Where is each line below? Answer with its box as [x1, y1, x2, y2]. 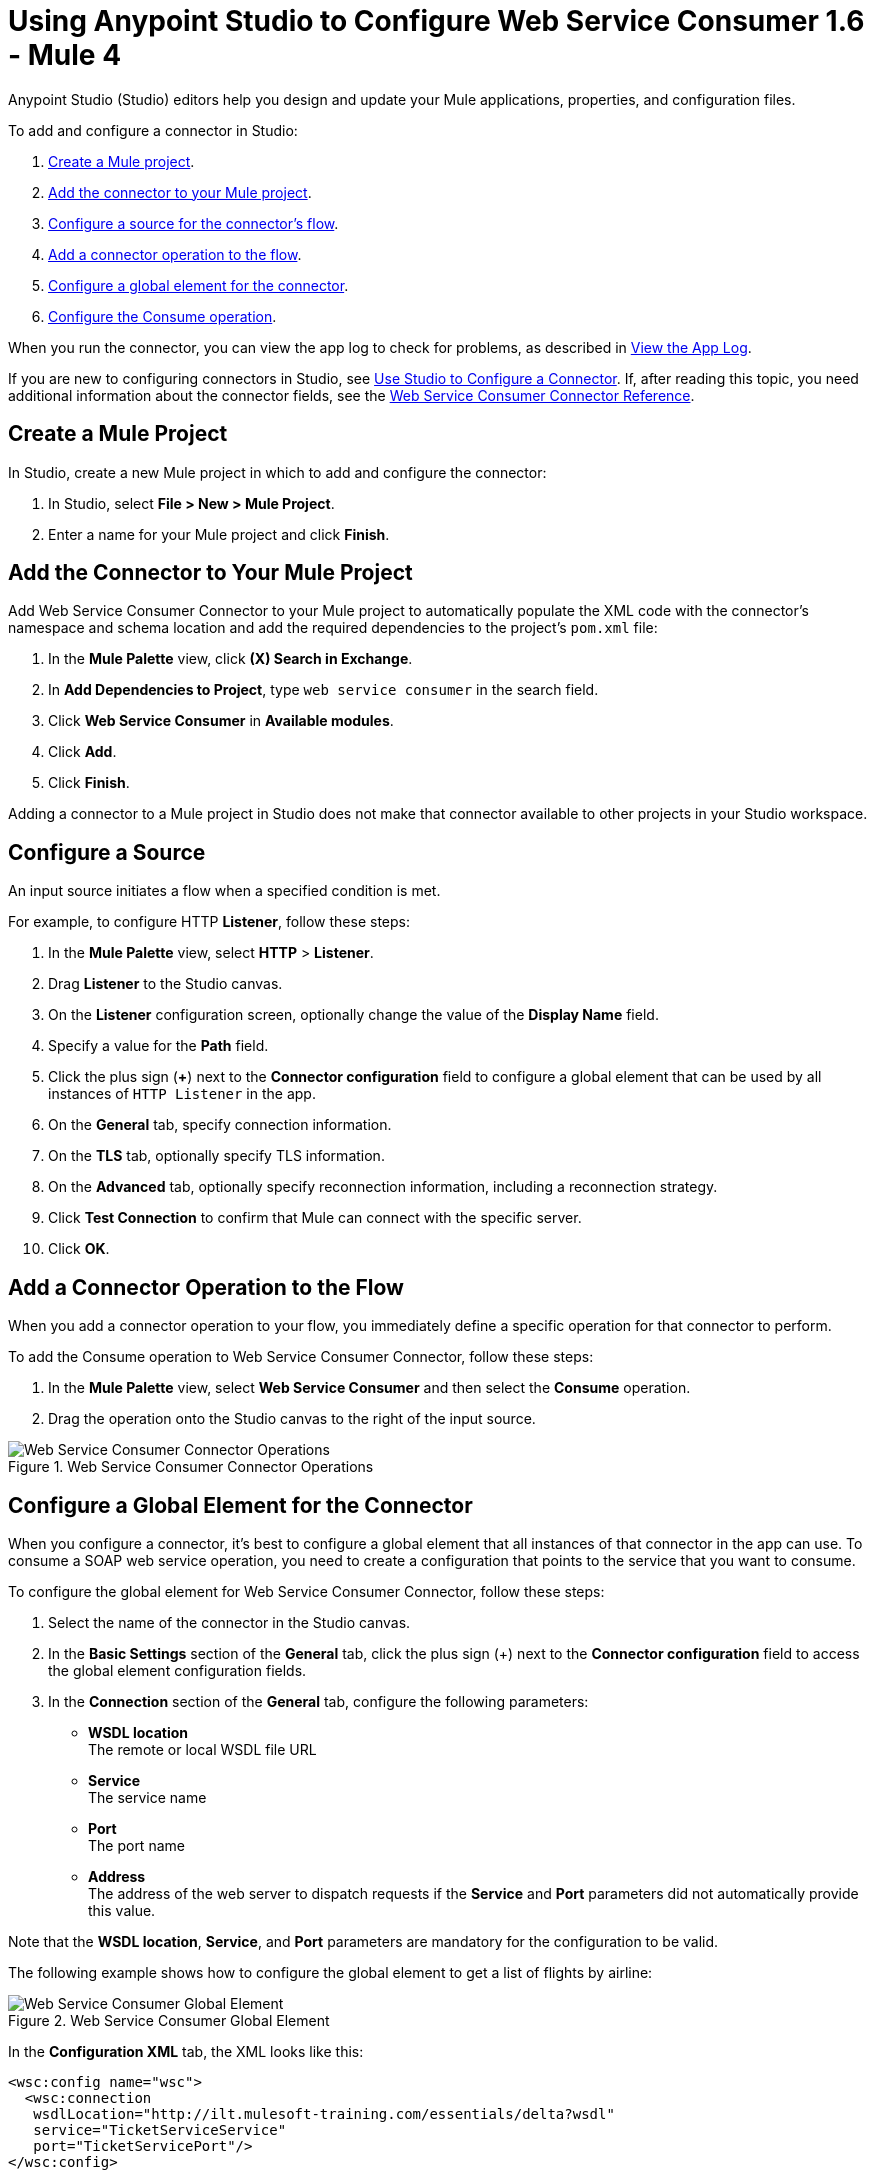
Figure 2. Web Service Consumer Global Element [8, 2011, 330, 2029]
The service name [88, 1788, 207, 1806]
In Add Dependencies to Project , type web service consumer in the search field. [48, 681, 599, 699]
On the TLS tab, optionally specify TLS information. [48, 1147, 385, 1165]
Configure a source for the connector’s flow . [48, 214, 339, 232]
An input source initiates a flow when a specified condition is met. [8, 882, 441, 900]
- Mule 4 [8, 38, 122, 72]
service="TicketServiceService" [33, 2121, 287, 2138]
